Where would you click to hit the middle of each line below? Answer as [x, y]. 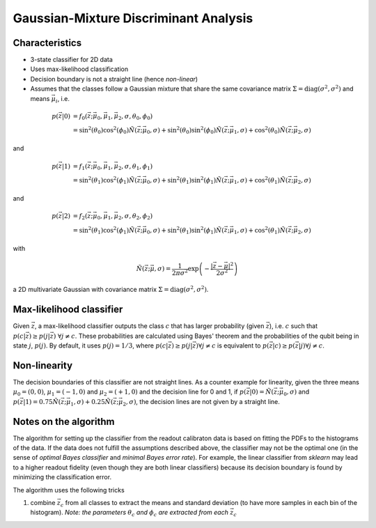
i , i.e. [62, 99]
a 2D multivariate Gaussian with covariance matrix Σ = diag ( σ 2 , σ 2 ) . [111, 289]
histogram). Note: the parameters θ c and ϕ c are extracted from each [130, 513]
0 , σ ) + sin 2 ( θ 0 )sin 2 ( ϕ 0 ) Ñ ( [185, 131]
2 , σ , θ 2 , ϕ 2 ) [135, 217]
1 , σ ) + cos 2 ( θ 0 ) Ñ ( [261, 131]
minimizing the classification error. [62, 477]
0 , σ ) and [296, 393]
